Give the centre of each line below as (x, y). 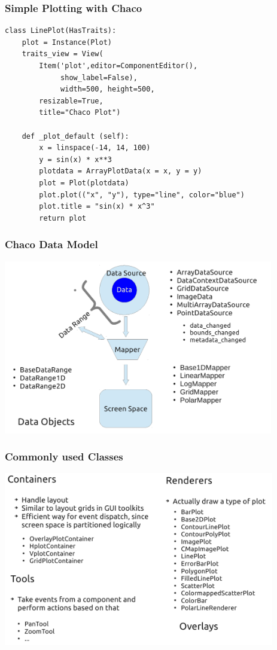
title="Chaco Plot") (80, 113)
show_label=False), (99, 77)
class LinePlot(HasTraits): (61, 31)
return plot (63, 218)
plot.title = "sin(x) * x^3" (97, 207)
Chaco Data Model (51, 244)
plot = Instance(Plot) (67, 42)
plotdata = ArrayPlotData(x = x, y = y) (121, 171)
